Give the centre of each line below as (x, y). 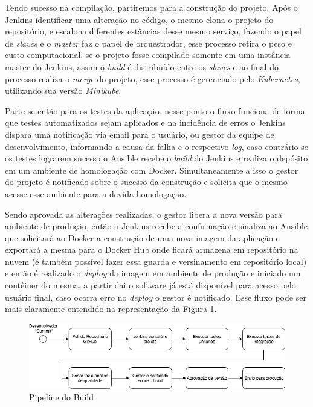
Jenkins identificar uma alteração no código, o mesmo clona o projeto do (139, 19)
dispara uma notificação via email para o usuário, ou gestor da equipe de (140, 134)
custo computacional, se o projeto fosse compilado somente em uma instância (148, 55)
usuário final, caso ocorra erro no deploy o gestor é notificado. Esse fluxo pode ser (156, 297)
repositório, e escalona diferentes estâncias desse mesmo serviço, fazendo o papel (153, 31)
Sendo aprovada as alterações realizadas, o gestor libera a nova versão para (144, 214)
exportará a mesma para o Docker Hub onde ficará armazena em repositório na (152, 249)
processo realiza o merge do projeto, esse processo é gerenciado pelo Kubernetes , (153, 78)
